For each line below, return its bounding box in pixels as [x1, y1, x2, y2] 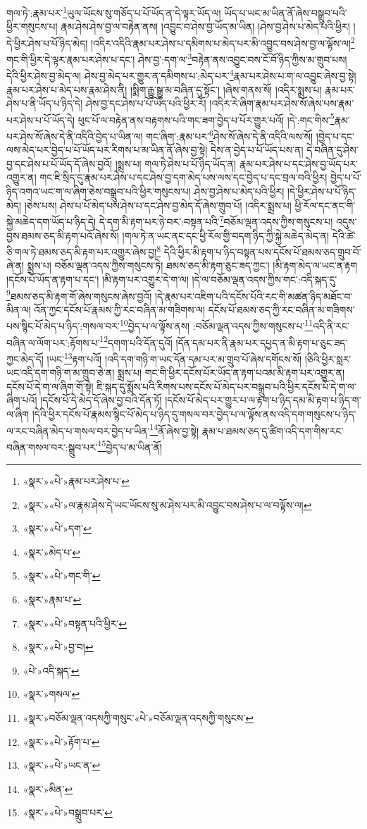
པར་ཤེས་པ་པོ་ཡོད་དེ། [6, 112, 75, 127]
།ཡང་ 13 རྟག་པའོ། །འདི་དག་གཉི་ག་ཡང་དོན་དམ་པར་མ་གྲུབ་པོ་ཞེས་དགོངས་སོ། [46, 349, 302, 366]
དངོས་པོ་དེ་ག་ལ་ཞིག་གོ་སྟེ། [6, 379, 94, 393]
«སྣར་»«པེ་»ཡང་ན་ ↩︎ [23, 758, 101, 773]
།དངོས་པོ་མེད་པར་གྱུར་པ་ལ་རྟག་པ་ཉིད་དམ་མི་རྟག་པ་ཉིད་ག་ [165, 393, 361, 407]
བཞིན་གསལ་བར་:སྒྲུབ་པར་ [6, 439, 98, 454]
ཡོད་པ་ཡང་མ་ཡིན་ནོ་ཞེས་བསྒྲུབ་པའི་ [224, 5, 347, 20]
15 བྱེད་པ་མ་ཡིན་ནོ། [97, 437, 162, 454]
